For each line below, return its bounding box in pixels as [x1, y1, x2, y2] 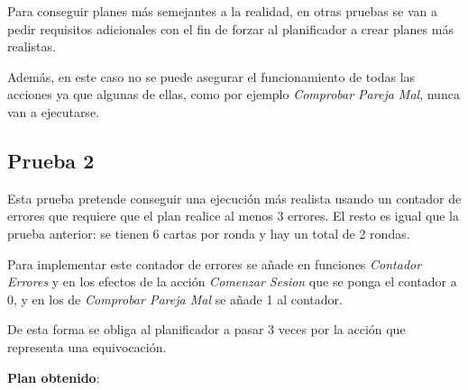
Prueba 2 [7, 146, 95, 174]
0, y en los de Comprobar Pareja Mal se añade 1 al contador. [7, 289, 343, 308]
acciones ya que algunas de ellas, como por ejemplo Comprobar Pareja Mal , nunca [7, 85, 460, 104]
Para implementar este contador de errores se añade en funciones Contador [7, 254, 422, 273]
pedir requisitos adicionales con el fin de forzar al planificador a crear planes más [7, 19, 454, 38]
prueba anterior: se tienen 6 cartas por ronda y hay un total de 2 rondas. [7, 223, 410, 242]
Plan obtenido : [7, 367, 100, 386]
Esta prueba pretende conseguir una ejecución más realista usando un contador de [7, 188, 462, 207]
